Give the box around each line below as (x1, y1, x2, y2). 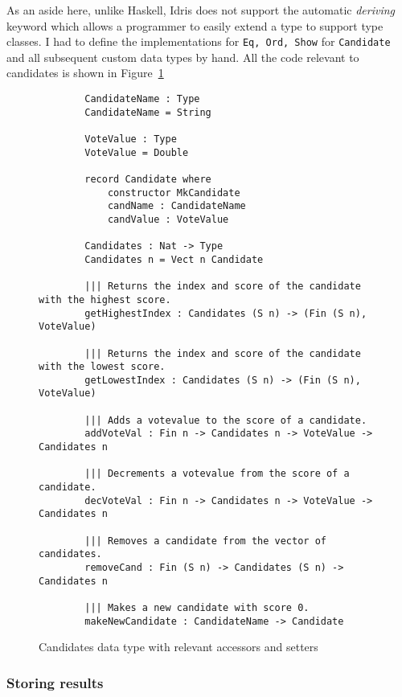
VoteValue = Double (84, 146, 189, 158)
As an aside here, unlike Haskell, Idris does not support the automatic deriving (6, 2, 396, 18)
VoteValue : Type (84, 133, 177, 145)
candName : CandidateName (107, 200, 246, 212)
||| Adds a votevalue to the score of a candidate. (84, 414, 367, 426)
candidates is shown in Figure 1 (6, 64, 164, 81)
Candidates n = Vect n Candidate (84, 253, 264, 265)
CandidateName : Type (84, 93, 200, 105)
